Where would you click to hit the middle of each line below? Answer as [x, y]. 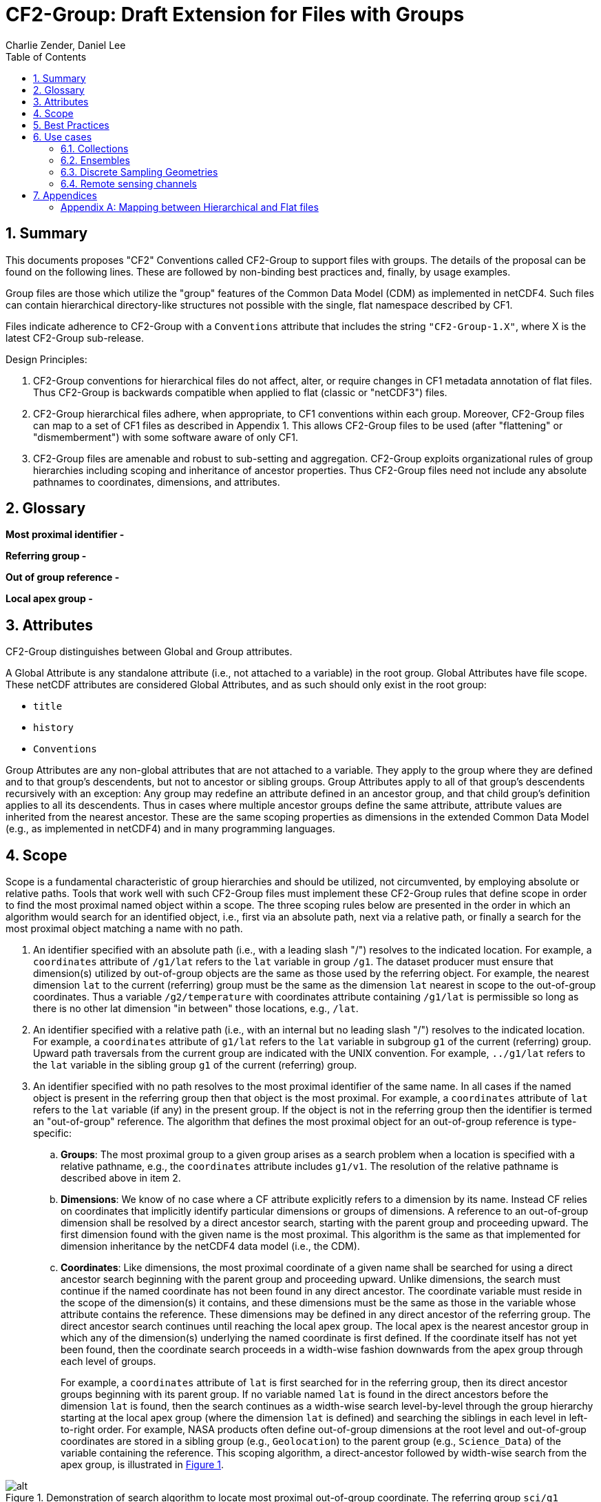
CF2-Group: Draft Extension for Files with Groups [235, 14]
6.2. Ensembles [95, 160]
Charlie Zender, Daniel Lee [66, 45]
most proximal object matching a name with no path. [124, 929]
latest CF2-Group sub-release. [75, 338]
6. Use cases [63, 136]
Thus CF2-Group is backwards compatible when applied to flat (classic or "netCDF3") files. [240, 392]
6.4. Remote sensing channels [129, 183]
